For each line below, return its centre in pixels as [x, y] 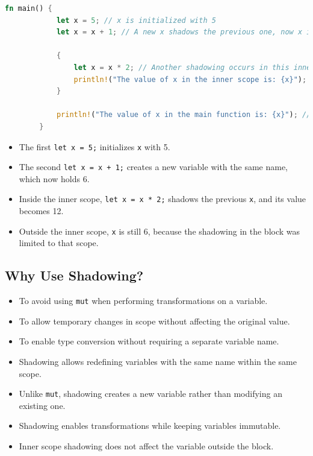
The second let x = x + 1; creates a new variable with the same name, [153, 167]
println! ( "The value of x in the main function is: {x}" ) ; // [184, 115]
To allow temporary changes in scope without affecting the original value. [154, 321]
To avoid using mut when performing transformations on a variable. [143, 301]
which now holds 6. [54, 178]
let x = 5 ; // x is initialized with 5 [136, 20]
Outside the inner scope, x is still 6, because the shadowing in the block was [160, 231]
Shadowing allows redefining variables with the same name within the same [158, 361]
